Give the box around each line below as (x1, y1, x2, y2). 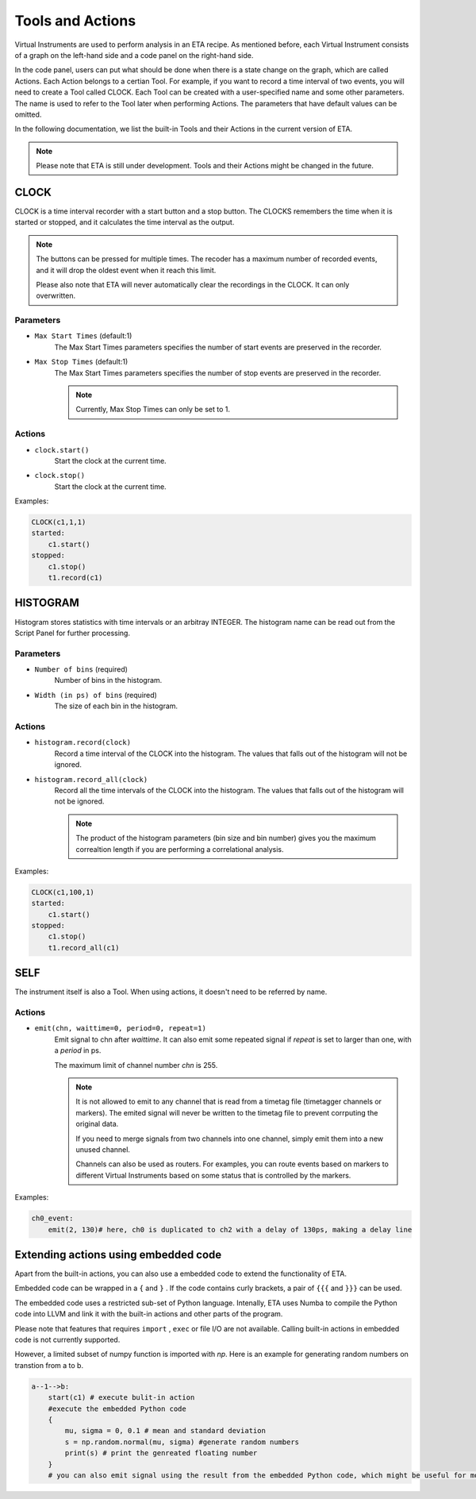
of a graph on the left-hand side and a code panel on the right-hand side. (14, 50, 254, 60)
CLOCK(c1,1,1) (31, 518, 86, 527)
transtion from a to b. (14, 1360, 83, 1370)
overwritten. (36, 291, 76, 301)
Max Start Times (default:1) (34, 331, 132, 341)
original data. (75, 1119, 119, 1129)
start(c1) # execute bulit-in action (48, 1393, 195, 1402)
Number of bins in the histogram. (54, 676, 163, 685)
